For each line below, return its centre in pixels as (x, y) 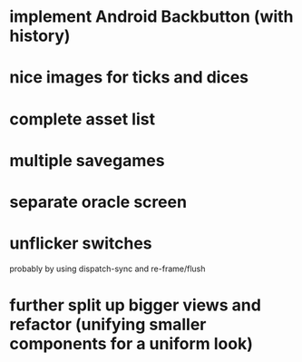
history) (40, 36)
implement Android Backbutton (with (151, 17)
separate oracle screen (98, 202)
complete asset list (83, 119)
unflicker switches (81, 244)
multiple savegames (87, 160)
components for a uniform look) (132, 344)
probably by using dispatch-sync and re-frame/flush (107, 269)
